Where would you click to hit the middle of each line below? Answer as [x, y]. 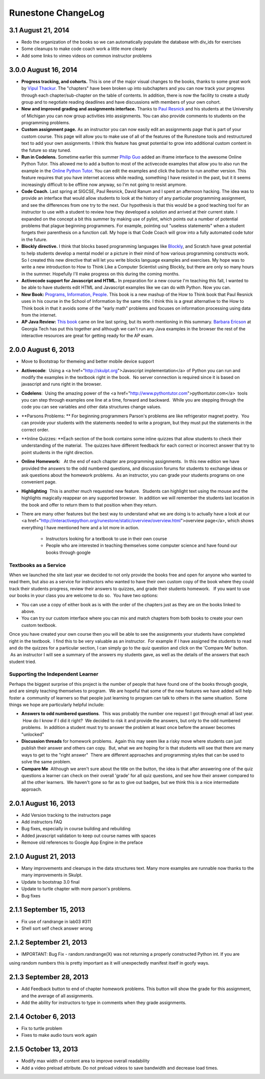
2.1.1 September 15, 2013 [47, 910]
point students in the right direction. [57, 452]
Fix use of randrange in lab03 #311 [56, 921]
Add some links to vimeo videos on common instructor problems [87, 55]
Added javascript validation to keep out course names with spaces [89, 836]
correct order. [35, 430]
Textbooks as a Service [38, 565]
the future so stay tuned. [46, 150]
